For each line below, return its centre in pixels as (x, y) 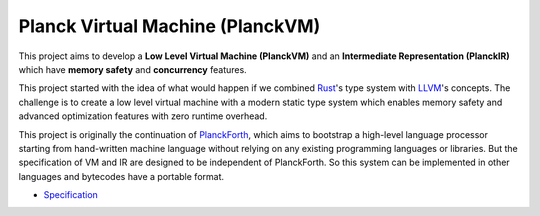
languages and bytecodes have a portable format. (121, 176)
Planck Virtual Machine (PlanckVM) (169, 26)
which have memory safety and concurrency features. (132, 69)
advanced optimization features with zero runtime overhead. (143, 116)
